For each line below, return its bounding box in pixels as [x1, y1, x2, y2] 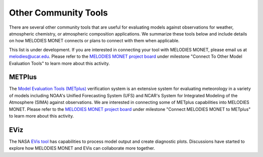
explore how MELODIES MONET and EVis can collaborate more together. [9, 145, 155, 151]
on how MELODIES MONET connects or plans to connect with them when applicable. [9, 38, 180, 44]
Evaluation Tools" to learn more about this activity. [9, 60, 110, 66]
